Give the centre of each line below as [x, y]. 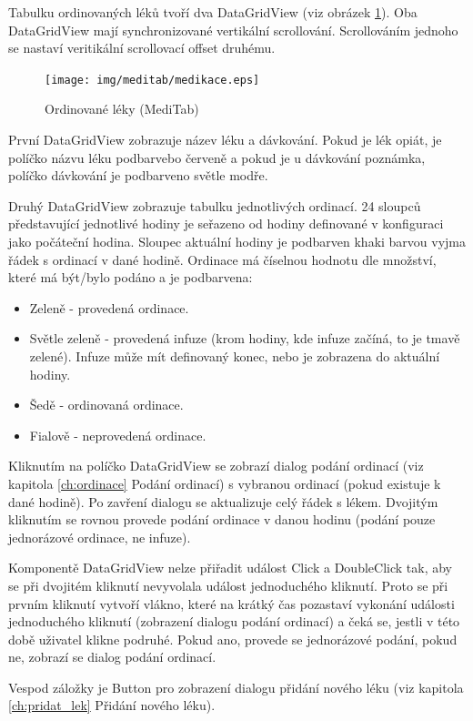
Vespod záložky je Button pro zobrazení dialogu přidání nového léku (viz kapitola [236, 687]
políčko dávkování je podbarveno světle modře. [138, 175]
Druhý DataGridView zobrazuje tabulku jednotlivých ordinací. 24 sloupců [215, 205]
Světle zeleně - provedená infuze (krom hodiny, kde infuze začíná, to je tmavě [245, 338]
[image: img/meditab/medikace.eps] [152, 80]
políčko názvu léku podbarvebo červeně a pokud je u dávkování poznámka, [217, 157]
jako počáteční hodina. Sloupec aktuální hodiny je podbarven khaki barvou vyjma [237, 241]
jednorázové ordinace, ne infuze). [100, 537]
